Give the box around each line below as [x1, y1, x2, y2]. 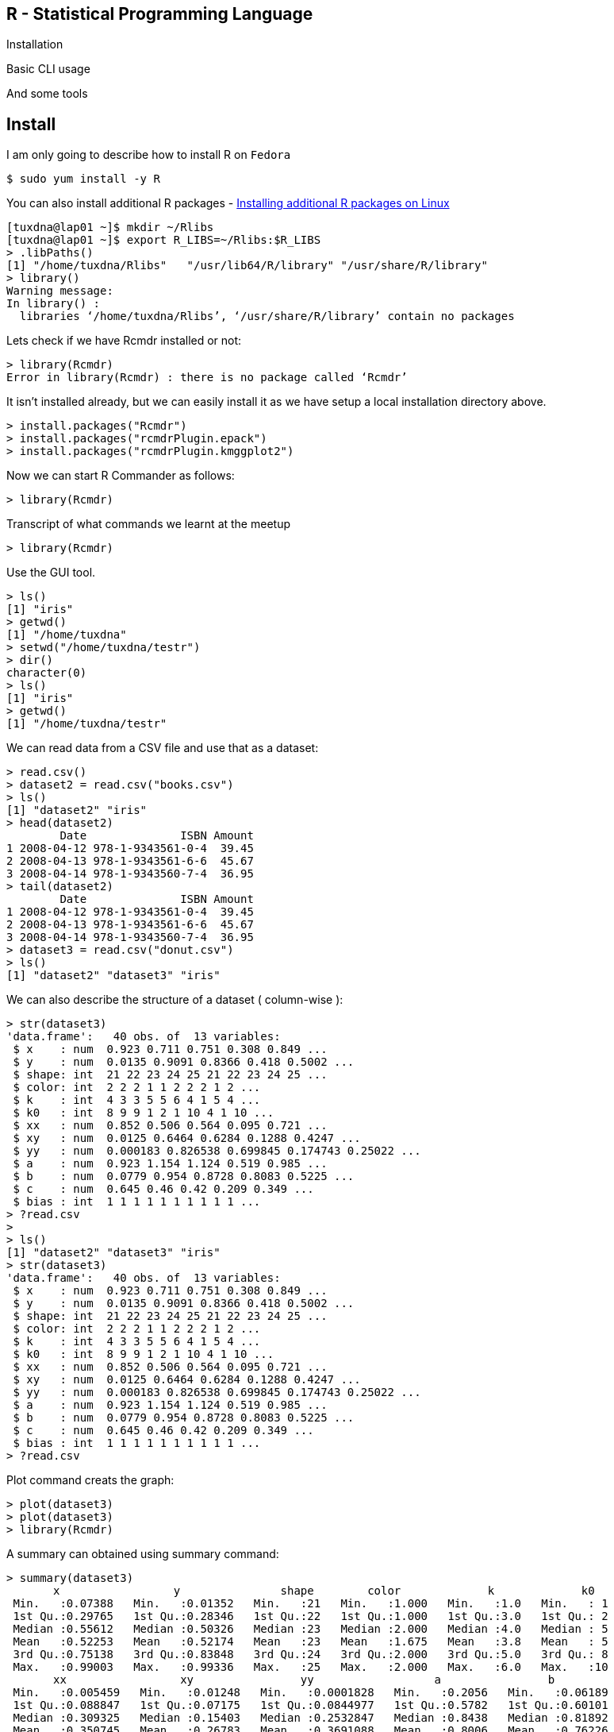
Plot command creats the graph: [6, 1473, 175, 1487]
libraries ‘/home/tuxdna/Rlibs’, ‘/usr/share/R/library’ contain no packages [19, 310, 515, 323]
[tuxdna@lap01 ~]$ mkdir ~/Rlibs [6, 221, 214, 234]
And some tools [6, 87, 88, 101]
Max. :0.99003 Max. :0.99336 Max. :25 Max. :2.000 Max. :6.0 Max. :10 [13, 1661, 608, 1674]
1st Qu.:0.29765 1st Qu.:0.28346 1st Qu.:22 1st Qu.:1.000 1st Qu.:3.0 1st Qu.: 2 [13, 1610, 608, 1623]
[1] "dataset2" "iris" [6, 804, 148, 817]
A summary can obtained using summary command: [6, 1547, 279, 1561]
